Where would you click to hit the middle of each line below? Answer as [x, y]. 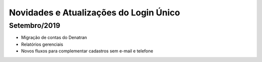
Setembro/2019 [35, 25]
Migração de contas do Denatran [54, 37]
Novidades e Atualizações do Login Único [95, 12]
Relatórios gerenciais [42, 44]
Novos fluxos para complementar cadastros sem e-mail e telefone [87, 51]
